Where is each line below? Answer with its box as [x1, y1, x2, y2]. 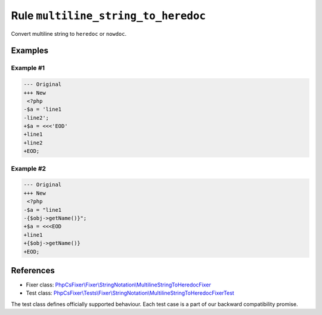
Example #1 [11, 64, 45, 72]
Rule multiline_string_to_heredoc [11, 9, 206, 22]
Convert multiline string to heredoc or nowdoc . [11, 30, 127, 37]
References [11, 265, 55, 276]
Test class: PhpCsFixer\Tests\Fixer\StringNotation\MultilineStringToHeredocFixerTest [26, 289, 235, 297]
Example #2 [11, 164, 47, 172]
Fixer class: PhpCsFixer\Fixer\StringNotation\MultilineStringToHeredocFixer [26, 281, 212, 288]
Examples [11, 45, 49, 56]
